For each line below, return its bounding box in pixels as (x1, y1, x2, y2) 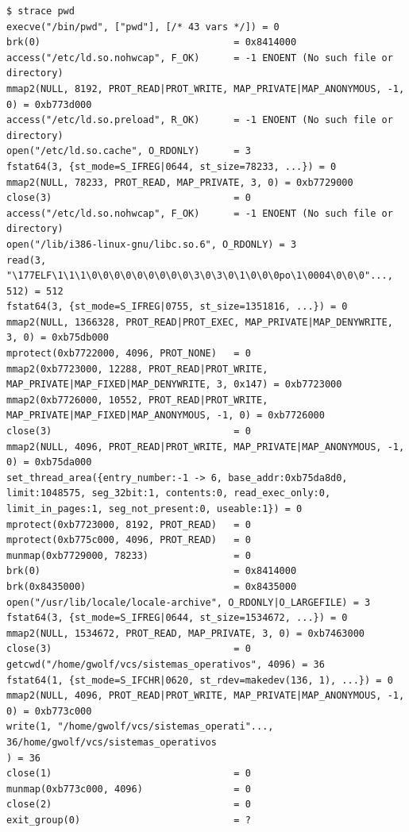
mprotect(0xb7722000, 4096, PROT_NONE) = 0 (6, 348, 251, 360)
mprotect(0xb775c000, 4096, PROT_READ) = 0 (6, 534, 251, 546)
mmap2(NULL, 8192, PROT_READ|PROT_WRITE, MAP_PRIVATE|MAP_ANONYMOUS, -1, (6, 83, 405, 94)
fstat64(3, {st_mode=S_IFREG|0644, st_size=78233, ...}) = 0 (6, 160, 337, 172)
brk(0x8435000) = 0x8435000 (6, 580, 297, 592)
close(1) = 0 (6, 768, 251, 780)
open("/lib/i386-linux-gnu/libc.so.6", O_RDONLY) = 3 (6, 238, 297, 250)
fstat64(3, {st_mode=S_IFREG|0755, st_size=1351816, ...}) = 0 (6, 301, 348, 313)
